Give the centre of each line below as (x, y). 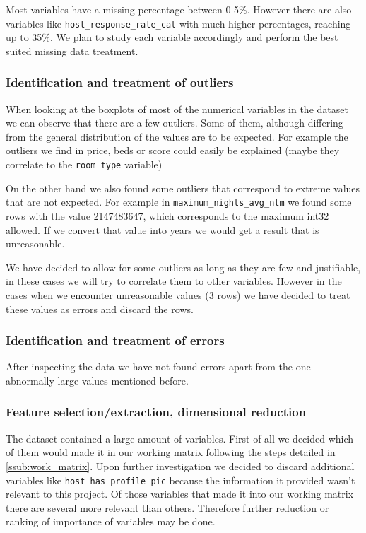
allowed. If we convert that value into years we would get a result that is (163, 229)
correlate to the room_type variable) (84, 164)
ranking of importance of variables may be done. (111, 521)
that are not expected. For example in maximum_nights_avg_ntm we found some (179, 202)
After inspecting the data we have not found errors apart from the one (158, 367)
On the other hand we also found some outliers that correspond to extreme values (183, 188)
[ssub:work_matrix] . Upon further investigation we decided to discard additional (180, 465)
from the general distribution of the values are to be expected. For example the (177, 136)
